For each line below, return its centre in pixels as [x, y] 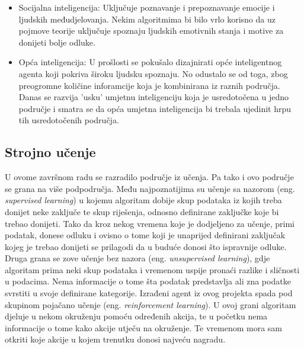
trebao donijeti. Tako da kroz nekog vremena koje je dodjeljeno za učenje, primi [150, 223]
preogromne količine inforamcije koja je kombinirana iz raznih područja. [149, 85]
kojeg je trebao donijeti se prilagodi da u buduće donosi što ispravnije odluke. [146, 246]
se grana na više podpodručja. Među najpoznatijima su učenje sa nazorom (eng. [150, 188]
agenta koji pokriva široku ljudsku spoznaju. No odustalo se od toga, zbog [153, 73]
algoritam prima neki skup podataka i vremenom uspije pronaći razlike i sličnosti [152, 269]
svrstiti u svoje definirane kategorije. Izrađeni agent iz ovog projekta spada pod [149, 293]
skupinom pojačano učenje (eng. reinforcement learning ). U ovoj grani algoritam [151, 304]
